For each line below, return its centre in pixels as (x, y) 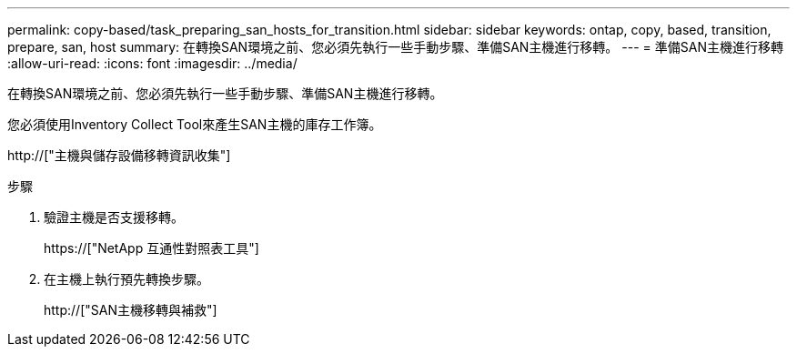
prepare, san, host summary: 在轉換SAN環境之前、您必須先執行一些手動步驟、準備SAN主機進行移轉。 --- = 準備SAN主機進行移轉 (395, 47)
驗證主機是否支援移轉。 (114, 217)
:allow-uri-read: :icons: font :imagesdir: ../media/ (152, 63)
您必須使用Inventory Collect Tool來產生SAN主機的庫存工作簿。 (195, 124)
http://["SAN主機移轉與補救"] (131, 310)
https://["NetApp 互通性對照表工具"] (151, 248)
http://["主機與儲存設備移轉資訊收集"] (119, 155)
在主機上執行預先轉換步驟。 (126, 279)
